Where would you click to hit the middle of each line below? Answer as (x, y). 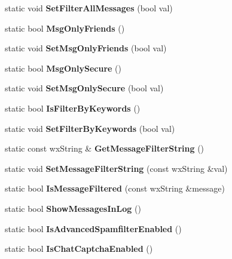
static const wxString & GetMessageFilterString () (105, 148)
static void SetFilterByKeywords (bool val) (90, 128)
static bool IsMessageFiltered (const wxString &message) (115, 188)
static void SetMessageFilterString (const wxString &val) (116, 168)
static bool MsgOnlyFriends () (65, 28)
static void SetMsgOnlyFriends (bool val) (86, 48)
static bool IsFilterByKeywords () (73, 108)
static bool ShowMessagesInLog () (73, 208)
